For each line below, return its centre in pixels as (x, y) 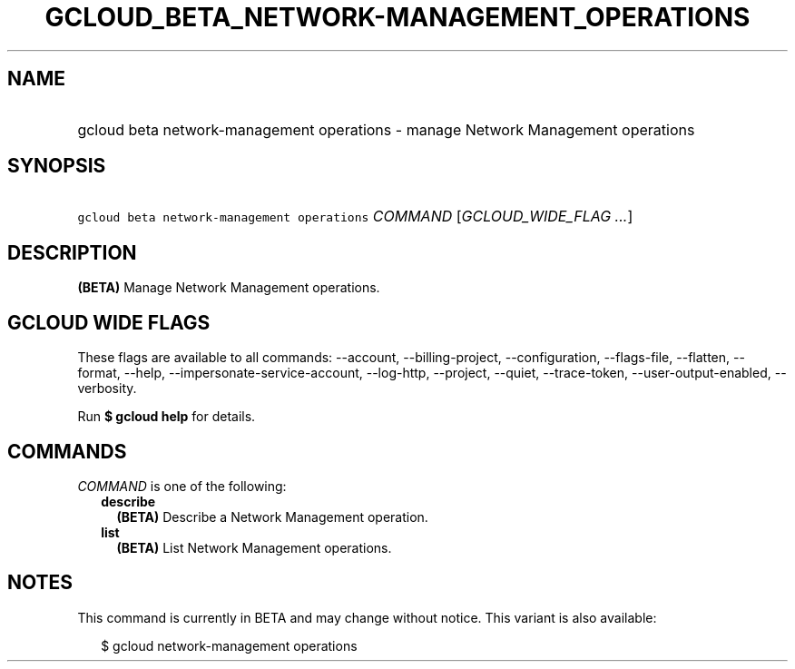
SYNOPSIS (57, 166)
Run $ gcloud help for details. (167, 417)
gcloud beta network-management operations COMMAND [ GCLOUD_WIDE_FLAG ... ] (355, 216)
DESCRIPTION (72, 252)
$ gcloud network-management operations (229, 645)
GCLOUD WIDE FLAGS (109, 322)
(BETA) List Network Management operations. (254, 547)
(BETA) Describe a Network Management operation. (272, 517)
